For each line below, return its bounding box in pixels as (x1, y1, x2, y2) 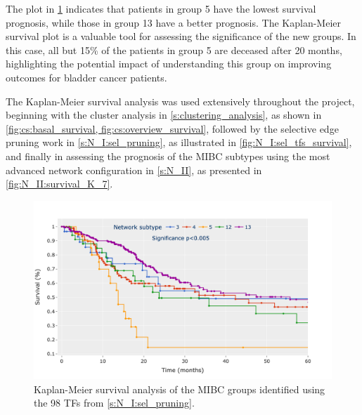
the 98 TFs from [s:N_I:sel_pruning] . (34, 395, 195, 410)
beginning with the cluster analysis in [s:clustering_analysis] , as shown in (6, 107, 322, 122)
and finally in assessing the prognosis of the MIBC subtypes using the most (6, 148, 330, 163)
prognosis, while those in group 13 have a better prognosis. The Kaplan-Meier (6, 15, 341, 29)
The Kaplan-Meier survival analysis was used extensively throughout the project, (6, 93, 355, 108)
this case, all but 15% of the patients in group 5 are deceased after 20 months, (6, 42, 342, 57)
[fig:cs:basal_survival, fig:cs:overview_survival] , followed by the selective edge (6, 121, 339, 136)
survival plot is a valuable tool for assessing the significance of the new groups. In (6, 29, 356, 44)
